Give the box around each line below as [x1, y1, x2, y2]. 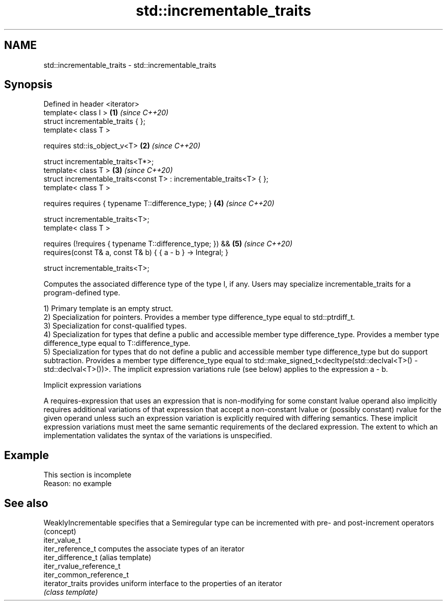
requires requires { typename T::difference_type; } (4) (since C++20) [43, 199, 275, 208]
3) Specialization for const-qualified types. [43, 321, 187, 331]
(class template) [43, 588, 98, 597]
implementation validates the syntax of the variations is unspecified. [43, 431, 272, 440]
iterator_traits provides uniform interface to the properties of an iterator [43, 579, 282, 588]
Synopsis [4, 78, 53, 91]
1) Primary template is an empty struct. [43, 304, 173, 313]
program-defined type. [43, 288, 120, 297]
